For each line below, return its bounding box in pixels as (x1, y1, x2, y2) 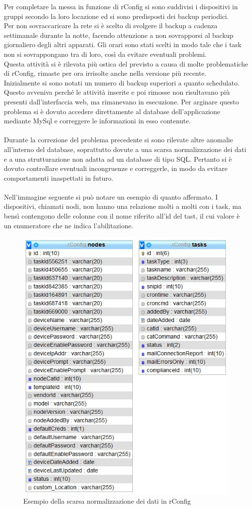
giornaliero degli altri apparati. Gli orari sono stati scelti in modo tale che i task (4, 39, 242, 50)
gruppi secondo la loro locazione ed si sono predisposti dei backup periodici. (4, 11, 229, 21)
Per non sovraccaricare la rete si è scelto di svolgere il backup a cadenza (4, 20, 218, 31)
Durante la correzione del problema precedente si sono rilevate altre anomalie (4, 135, 233, 145)
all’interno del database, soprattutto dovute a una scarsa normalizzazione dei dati (4, 144, 247, 154)
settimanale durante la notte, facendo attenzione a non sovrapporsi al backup (4, 30, 234, 40)
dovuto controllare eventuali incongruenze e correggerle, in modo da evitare (4, 163, 228, 173)
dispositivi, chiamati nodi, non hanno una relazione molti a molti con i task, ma (4, 201, 241, 211)
